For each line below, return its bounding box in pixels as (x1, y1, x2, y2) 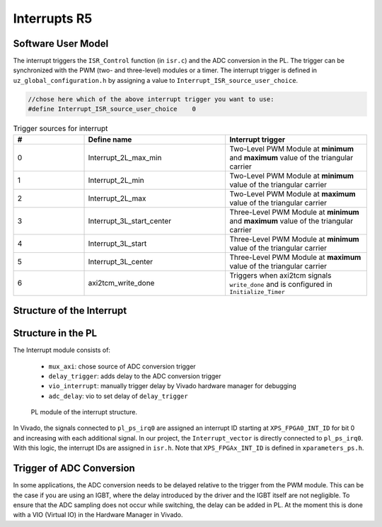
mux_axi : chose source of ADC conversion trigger (48, 362, 196, 370)
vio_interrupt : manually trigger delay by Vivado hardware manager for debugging (48, 382, 296, 390)
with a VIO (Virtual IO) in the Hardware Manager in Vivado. (13, 511, 183, 519)
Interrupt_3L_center (88, 256, 154, 266)
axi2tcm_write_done (88, 278, 155, 288)
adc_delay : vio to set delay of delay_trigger (48, 392, 188, 400)
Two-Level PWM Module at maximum (229, 188, 356, 198)
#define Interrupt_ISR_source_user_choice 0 (28, 105, 196, 113)
